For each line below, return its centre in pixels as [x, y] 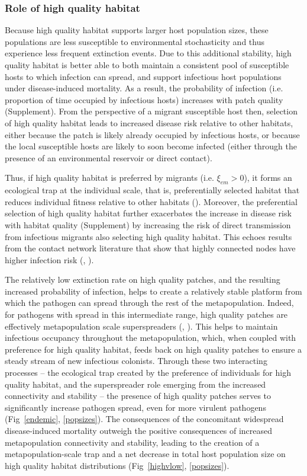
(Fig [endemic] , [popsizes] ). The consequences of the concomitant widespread [144, 419]
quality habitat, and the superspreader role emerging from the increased [135, 384]
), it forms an [268, 178]
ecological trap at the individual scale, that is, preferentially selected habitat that [152, 190]
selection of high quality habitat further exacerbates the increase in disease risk [148, 213]
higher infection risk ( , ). [49, 259]
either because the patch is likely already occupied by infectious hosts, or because [152, 134]
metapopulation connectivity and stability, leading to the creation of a [132, 442]
